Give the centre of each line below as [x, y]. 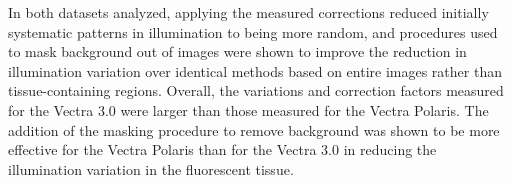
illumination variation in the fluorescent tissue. [151, 168]
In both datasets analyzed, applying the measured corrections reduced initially [248, 12]
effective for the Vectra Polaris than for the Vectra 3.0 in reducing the [222, 149]
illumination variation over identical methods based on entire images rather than [255, 70]
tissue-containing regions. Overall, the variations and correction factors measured [256, 90]
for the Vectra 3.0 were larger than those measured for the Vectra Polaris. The [248, 109]
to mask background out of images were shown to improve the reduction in [237, 51]
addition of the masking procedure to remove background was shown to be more [254, 129]
